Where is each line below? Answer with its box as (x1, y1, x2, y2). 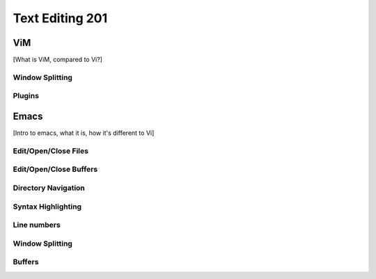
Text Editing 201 (13, 10, 108, 26)
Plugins (13, 91, 40, 101)
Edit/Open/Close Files (13, 146, 88, 156)
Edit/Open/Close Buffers (13, 164, 98, 174)
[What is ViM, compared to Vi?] (13, 56, 102, 64)
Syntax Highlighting (13, 202, 82, 212)
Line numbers (13, 220, 61, 230)
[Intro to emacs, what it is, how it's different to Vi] (13, 129, 155, 137)
